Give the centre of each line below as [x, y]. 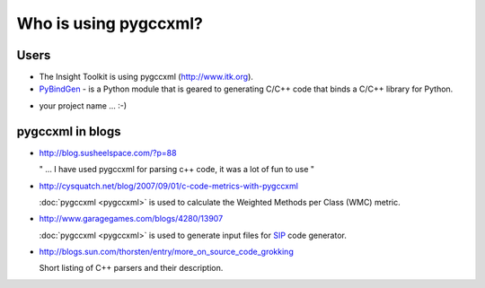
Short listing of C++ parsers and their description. [131, 268]
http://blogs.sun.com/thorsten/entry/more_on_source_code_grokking [166, 252]
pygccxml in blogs [69, 131]
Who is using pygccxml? [110, 23]
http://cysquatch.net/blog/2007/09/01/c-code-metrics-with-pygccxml [168, 186]
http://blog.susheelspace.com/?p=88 [108, 153]
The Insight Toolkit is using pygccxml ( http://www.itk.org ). [146, 77]
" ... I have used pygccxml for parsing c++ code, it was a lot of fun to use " [176, 170]
